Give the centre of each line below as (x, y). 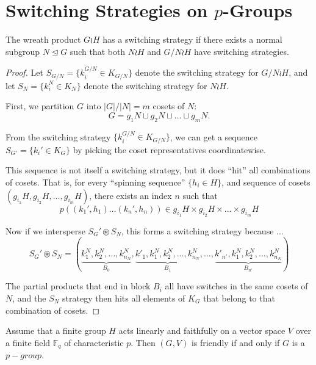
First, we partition (40, 106)
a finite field (28, 342)
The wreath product (43, 39)
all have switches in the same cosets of (236, 286)
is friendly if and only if (235, 342)
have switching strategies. (242, 51)
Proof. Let (24, 72)
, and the (29, 298)
